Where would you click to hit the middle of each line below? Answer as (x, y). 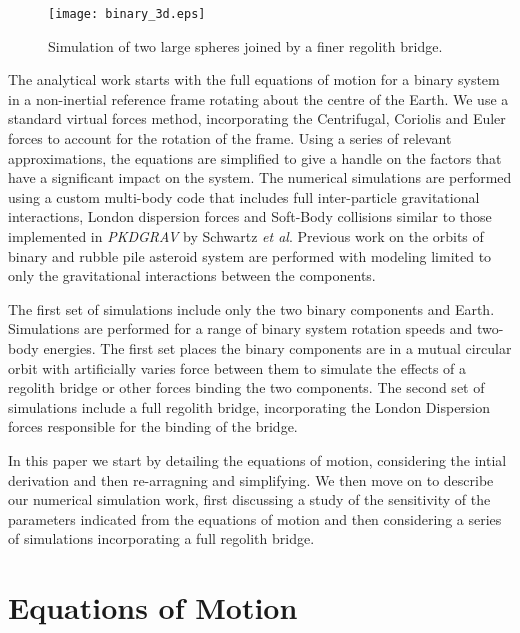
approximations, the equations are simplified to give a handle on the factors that (255, 157)
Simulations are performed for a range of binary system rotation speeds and (240, 328)
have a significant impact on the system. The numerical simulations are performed (260, 177)
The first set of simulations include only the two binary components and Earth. (251, 308)
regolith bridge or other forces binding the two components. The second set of (246, 387)
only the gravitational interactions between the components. (192, 275)
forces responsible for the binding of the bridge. (153, 426)
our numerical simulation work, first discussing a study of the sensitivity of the (249, 499)
